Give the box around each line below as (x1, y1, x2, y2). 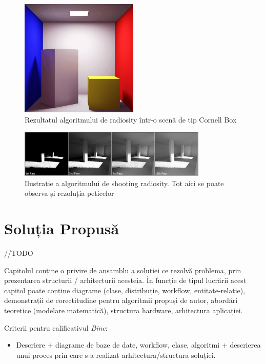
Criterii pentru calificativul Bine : (4, 322, 108, 333)
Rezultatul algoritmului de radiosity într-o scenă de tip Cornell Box (25, 114, 237, 125)
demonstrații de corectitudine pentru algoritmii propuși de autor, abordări (4, 295, 238, 306)
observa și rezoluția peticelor (25, 188, 114, 198)
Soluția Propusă (4, 218, 119, 239)
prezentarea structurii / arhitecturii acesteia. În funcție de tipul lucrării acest (4, 275, 247, 286)
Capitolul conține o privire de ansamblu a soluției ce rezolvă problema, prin (4, 265, 241, 275)
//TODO (4, 248, 33, 258)
